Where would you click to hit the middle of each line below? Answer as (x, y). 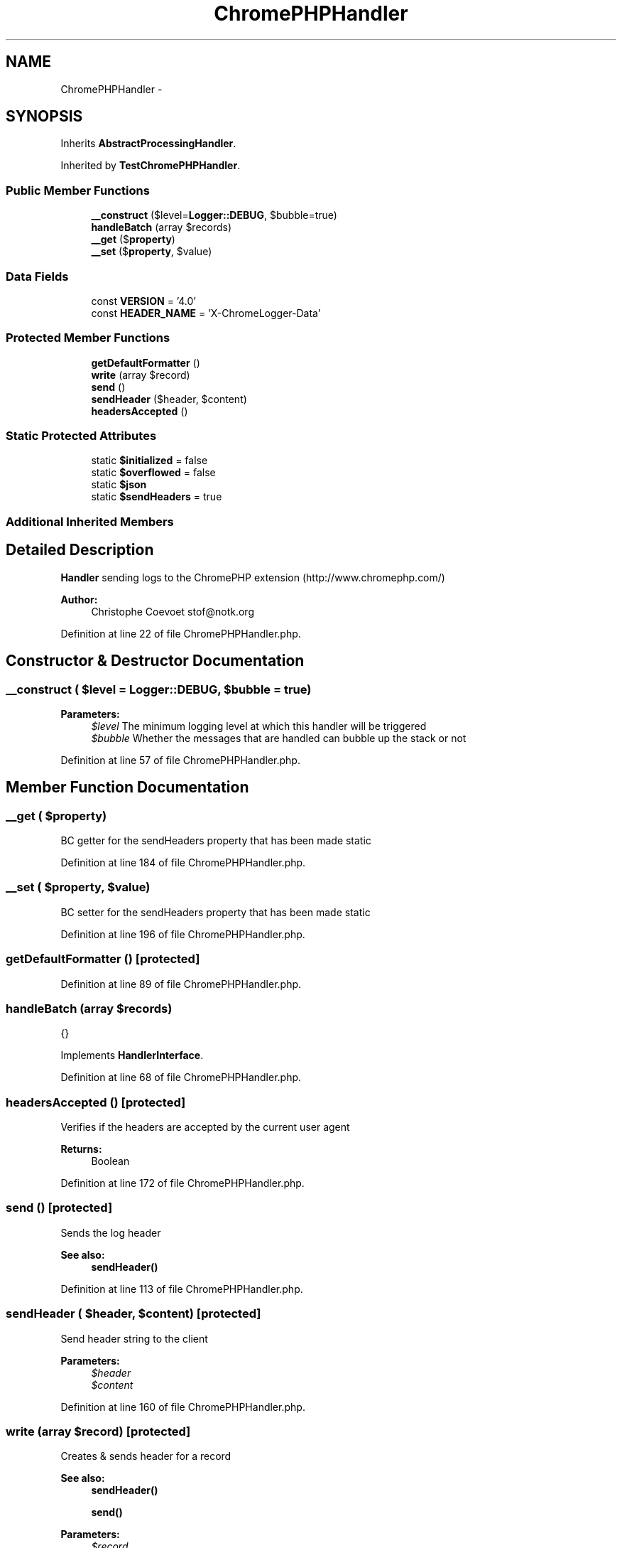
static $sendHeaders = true (157, 497)
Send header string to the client (134, 1338)
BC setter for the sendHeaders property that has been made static (215, 912)
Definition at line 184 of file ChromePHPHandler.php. (183, 863)
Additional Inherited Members (90, 521)
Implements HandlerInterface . (132, 1055)
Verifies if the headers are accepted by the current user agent (205, 1127)
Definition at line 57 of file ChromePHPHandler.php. (180, 760)
